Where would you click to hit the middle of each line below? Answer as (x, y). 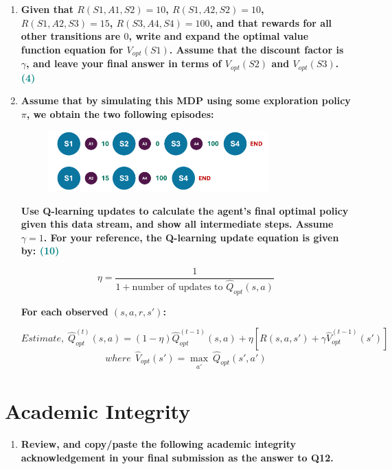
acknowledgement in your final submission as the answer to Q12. (177, 457)
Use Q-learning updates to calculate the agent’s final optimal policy (185, 210)
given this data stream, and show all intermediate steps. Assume (177, 224)
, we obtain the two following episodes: (120, 113)
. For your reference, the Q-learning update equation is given (191, 237)
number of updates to (177, 288)
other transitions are (71, 36)
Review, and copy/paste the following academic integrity (158, 444)
